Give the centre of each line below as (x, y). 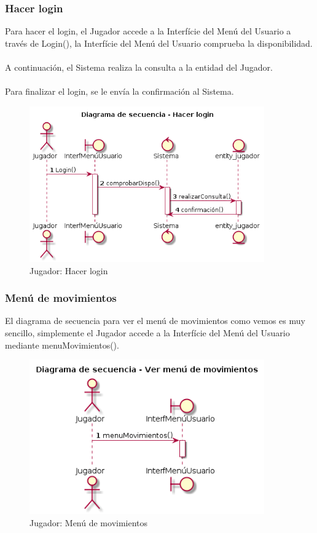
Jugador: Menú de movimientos (89, 522)
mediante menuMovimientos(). (62, 345)
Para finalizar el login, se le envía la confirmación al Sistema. (119, 91)
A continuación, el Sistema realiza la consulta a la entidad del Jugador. (139, 67)
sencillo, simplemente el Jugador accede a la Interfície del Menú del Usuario (147, 332)
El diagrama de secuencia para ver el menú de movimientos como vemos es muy (155, 321)
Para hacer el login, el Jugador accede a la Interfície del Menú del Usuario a (148, 31)
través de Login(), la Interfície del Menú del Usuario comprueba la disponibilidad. (159, 43)
